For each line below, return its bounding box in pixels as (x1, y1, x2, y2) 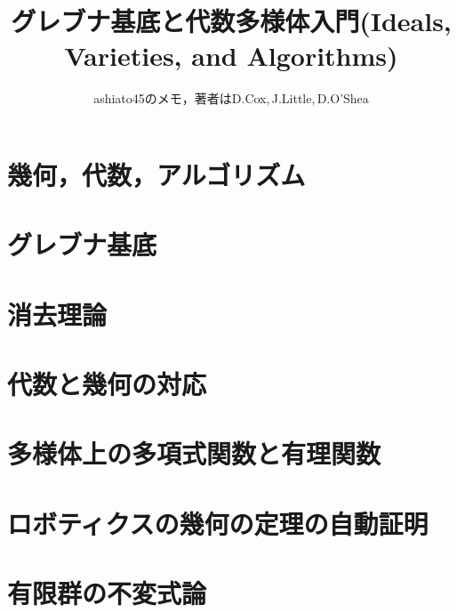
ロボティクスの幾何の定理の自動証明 (7, 504, 429, 541)
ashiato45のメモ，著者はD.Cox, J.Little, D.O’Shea (93, 89, 369, 108)
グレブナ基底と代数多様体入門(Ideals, (11, 3, 452, 39)
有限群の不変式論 (7, 575, 207, 611)
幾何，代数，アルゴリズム (7, 156, 306, 192)
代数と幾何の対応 (7, 366, 207, 402)
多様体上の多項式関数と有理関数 (7, 435, 381, 472)
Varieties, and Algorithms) (64, 37, 398, 74)
